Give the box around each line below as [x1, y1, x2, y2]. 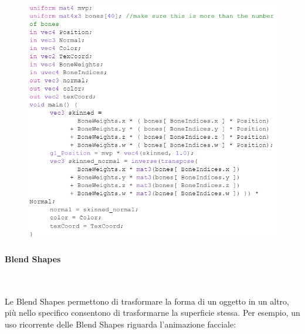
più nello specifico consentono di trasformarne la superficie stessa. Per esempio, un [5, 306, 300, 319]
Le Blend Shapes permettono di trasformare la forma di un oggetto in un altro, [5, 295, 289, 307]
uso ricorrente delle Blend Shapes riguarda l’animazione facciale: [5, 318, 236, 330]
